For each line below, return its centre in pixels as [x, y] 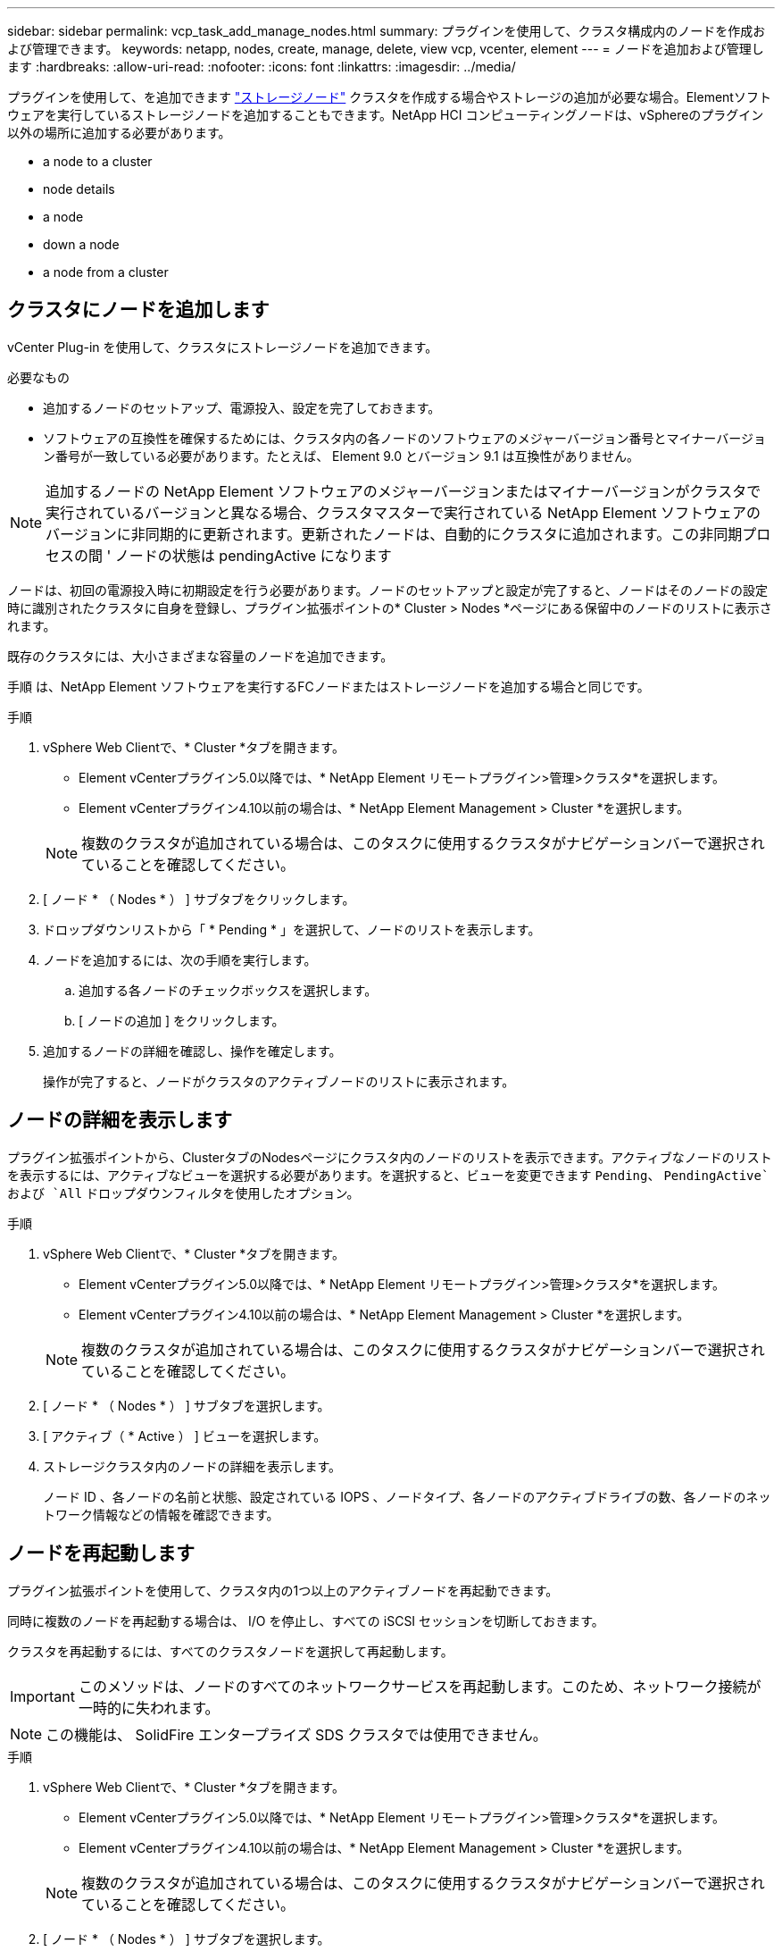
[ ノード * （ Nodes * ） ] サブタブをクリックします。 [199, 899]
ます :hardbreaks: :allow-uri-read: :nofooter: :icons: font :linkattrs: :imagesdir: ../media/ [262, 67]
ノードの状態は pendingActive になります [253, 555]
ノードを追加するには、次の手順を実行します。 [180, 959]
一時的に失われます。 [149, 1708]
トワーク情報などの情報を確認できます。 [161, 1514]
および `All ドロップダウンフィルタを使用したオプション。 [183, 1193]
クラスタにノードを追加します [138, 310]
